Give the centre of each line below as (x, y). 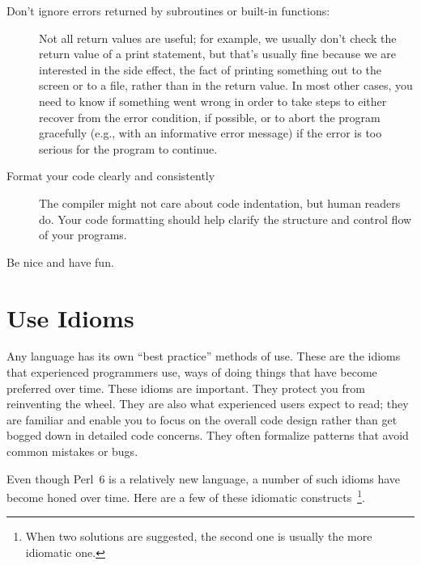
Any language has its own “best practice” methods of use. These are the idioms (204, 356)
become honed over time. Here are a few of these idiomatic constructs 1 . (186, 496)
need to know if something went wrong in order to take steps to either (213, 101)
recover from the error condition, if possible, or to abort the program (210, 117)
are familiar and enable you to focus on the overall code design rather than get (202, 419)
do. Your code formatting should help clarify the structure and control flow (225, 219)
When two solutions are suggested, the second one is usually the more (199, 536)
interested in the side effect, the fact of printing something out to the (210, 69)
